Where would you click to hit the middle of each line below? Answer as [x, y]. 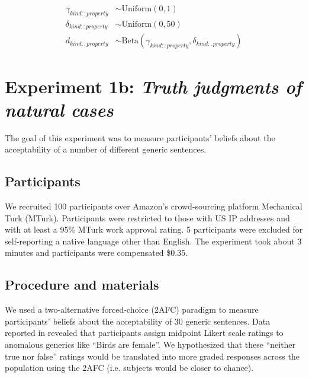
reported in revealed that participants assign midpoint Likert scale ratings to [144, 333]
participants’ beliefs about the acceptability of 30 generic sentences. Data [138, 321]
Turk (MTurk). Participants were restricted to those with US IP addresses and [147, 217]
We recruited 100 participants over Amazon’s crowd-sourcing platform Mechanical [154, 206]
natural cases [59, 109]
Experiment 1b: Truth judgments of [153, 86]
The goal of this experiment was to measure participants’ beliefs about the [140, 137]
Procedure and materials [82, 285]
